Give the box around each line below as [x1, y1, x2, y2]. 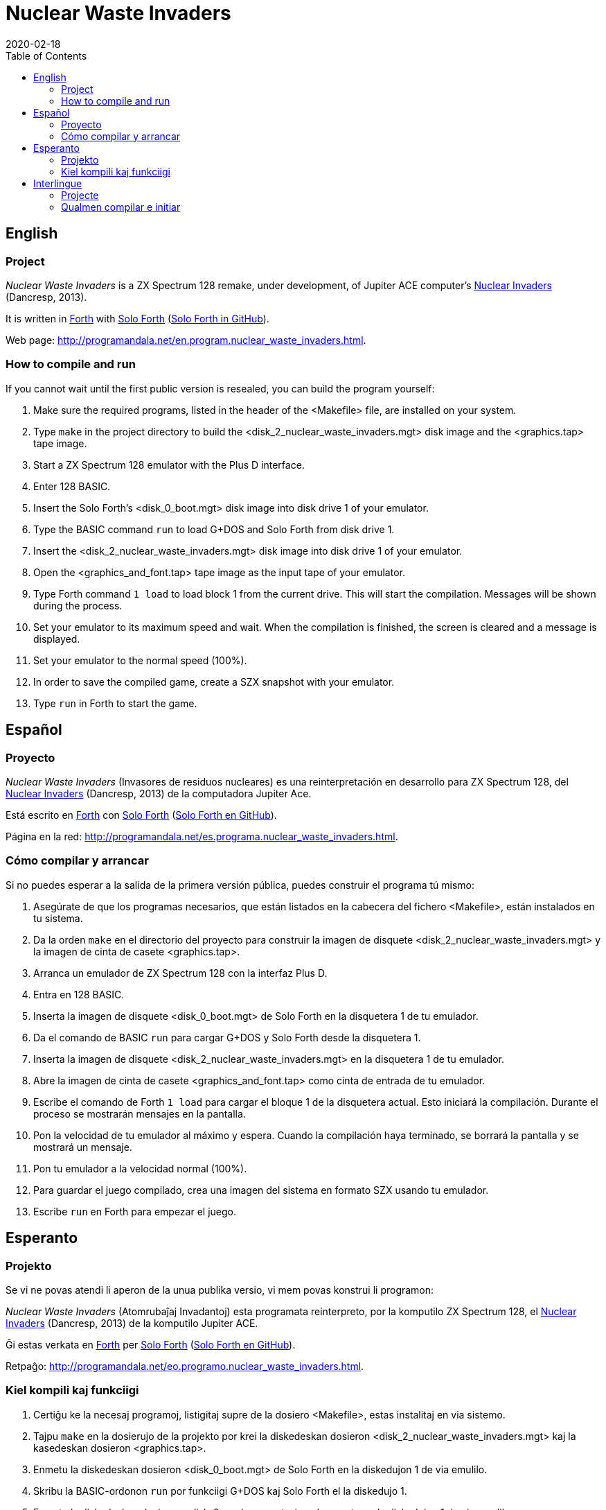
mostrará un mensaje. [33, 1140, 132, 1153]
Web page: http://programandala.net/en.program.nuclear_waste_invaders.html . [6, 333, 366, 346]
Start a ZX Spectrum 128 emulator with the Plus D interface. [33, 458, 305, 471]
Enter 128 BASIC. [33, 480, 111, 492]
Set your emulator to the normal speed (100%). [33, 654, 247, 666]
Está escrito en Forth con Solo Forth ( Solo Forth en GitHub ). [6, 808, 277, 821]
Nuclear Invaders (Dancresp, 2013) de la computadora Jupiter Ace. [6, 787, 312, 799]
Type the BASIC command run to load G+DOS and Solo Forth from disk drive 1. [33, 523, 395, 535]
